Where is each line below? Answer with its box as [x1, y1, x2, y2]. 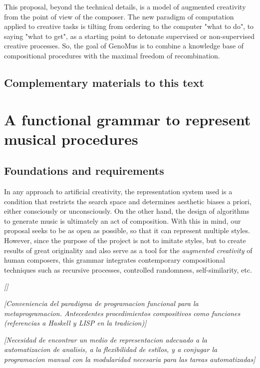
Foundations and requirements [4, 163, 164, 178]
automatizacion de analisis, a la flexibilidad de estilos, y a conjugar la [4, 344, 218, 355]
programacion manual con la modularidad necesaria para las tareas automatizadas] [4, 354, 256, 365]
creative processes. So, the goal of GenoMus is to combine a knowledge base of [4, 40, 244, 51]
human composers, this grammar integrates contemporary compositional [4, 255, 225, 265]
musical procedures [4, 128, 138, 149]
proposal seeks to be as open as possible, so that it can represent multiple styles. [4, 225, 250, 236]
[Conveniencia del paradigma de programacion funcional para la [4, 298, 199, 309]
